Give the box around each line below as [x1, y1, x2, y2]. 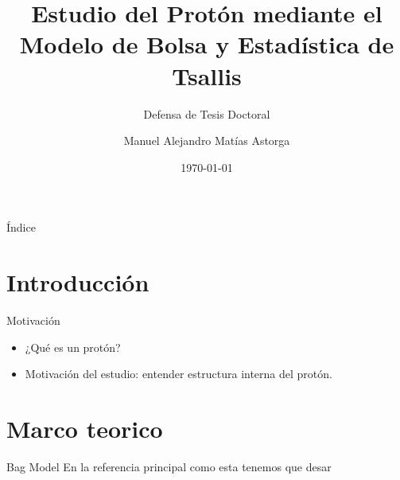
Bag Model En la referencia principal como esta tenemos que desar [6, 458, 332, 474]
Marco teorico [6, 412, 163, 444]
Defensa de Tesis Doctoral [143, 105, 270, 122]
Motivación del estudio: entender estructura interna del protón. [25, 365, 332, 382]
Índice [6, 219, 36, 236]
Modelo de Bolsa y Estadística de [19, 28, 394, 60]
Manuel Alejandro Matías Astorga [123, 132, 290, 149]
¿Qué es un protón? [25, 338, 121, 355]
